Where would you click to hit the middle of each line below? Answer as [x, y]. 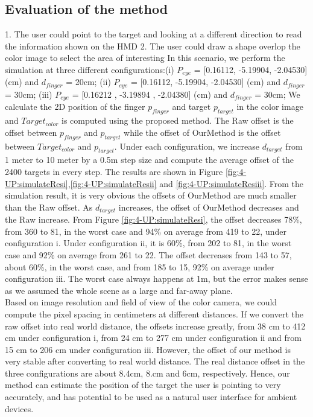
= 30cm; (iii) [29, 94]
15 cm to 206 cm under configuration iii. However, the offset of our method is [148, 349]
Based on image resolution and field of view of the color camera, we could [141, 302]
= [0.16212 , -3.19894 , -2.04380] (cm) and [150, 94]
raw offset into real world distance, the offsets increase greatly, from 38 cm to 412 [155, 326]
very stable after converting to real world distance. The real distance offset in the [155, 361]
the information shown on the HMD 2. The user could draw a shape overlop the [153, 46]
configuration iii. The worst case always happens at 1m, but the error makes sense [156, 279]
